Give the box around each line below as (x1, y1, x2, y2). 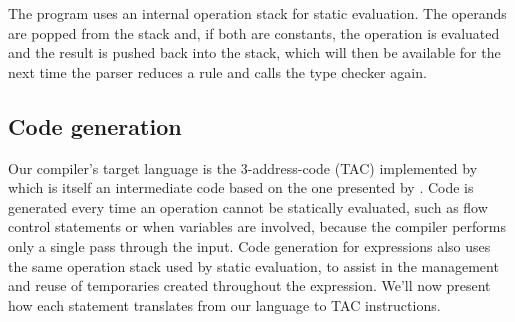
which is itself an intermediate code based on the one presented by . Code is (8, 177, 474, 198)
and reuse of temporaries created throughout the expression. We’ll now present (8, 275, 491, 296)
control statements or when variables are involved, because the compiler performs (8, 216, 507, 237)
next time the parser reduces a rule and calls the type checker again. (8, 61, 427, 82)
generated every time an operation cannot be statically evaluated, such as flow (8, 196, 488, 217)
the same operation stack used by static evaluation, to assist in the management (8, 255, 499, 276)
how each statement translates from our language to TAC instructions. (8, 294, 441, 315)
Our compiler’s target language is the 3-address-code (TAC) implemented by (8, 157, 478, 178)
